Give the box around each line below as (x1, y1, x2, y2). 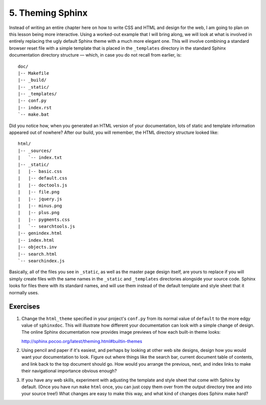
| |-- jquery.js (18, 196, 63, 202)
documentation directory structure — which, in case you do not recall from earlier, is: (9, 52, 182, 58)
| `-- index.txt (18, 155, 63, 160)
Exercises (9, 303, 40, 311)
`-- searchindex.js (18, 258, 65, 264)
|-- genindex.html (18, 230, 63, 236)
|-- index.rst (18, 105, 52, 110)
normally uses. (9, 289, 39, 295)
